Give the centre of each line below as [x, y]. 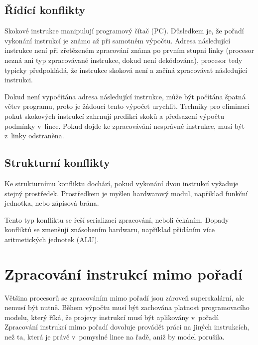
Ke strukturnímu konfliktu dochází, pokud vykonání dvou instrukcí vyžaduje [122, 183]
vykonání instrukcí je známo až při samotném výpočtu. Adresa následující [118, 40]
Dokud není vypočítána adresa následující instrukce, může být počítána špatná [125, 96]
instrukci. [19, 80]
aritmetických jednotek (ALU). [52, 239]
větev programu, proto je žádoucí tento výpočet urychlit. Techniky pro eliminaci [127, 106]
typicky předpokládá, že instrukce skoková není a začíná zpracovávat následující [126, 70]
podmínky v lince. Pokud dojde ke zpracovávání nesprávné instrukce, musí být [125, 126]
